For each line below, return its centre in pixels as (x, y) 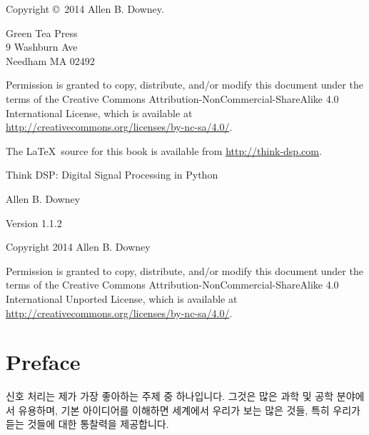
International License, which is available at (99, 112)
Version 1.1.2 (34, 222)
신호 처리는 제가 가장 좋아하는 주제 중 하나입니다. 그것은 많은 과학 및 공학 (170, 396)
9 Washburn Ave (42, 47)
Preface (43, 362)
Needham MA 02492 (50, 60)
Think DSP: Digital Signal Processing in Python (112, 175)
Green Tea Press (42, 32)
